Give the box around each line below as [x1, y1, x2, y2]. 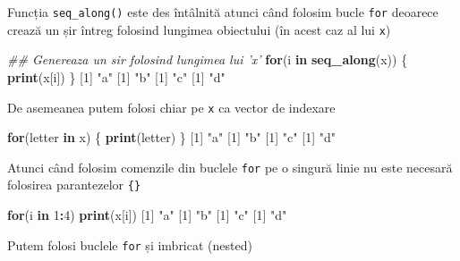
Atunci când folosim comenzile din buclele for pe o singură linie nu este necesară [7, 157, 453, 176]
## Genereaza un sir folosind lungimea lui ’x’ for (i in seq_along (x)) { [7, 50, 408, 69]
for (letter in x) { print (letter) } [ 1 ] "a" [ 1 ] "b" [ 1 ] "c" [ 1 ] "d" [7, 128, 336, 147]
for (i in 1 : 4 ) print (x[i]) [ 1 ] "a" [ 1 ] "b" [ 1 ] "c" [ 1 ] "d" [7, 206, 287, 224]
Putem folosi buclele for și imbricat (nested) [7, 235, 252, 254]
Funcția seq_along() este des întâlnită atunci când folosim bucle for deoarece [7, 3, 439, 21]
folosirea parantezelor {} [7, 175, 141, 194]
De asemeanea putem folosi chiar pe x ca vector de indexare [7, 97, 336, 116]
